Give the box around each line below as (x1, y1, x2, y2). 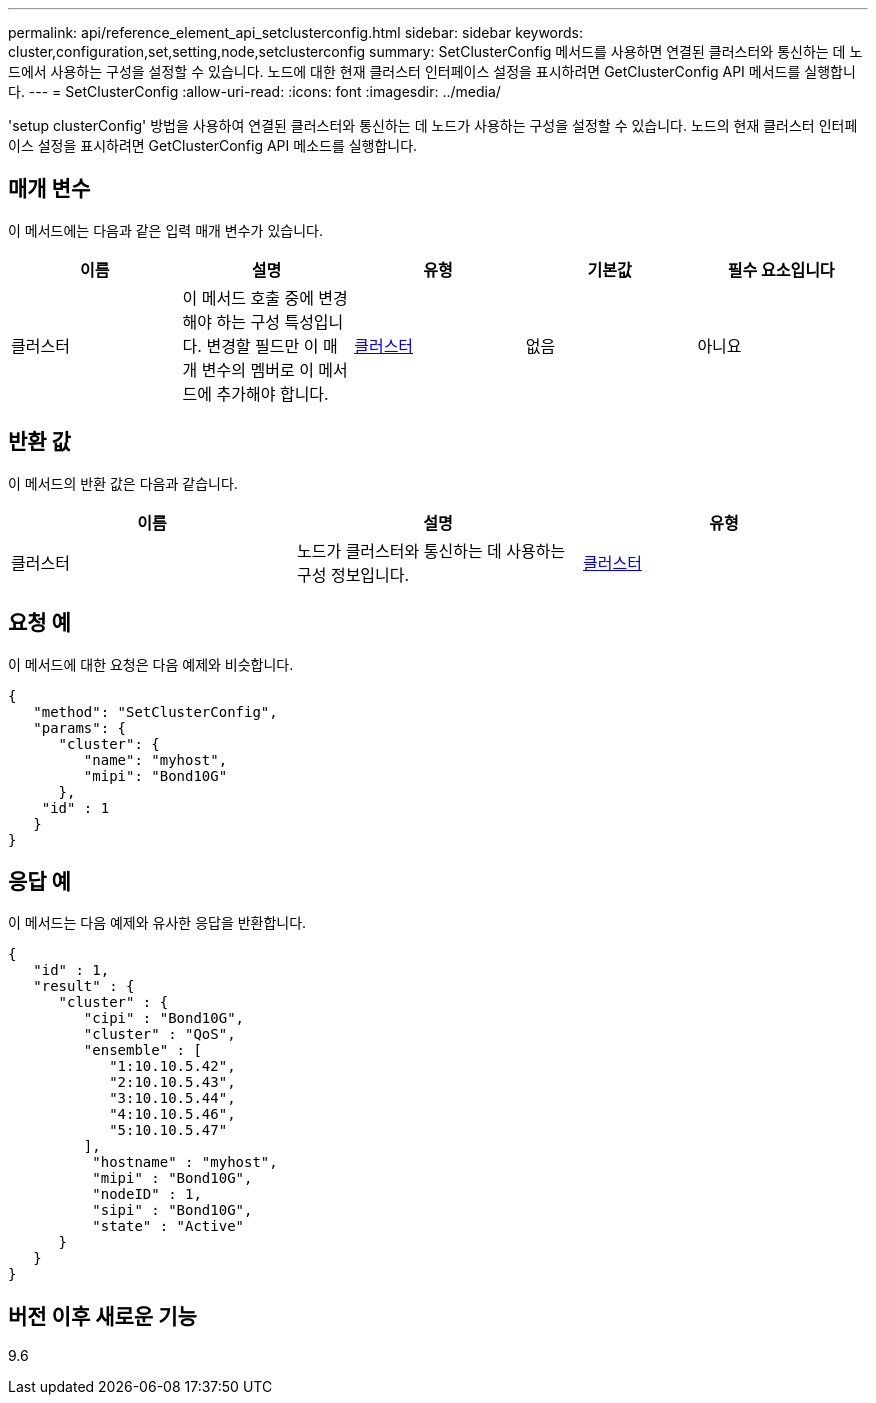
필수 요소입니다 (727, 259, 835, 280)
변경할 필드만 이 (206, 335, 319, 356)
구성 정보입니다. (296, 564, 410, 585)
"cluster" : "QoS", (83, 1026, 236, 1043)
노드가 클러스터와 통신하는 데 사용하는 (296, 540, 566, 561)
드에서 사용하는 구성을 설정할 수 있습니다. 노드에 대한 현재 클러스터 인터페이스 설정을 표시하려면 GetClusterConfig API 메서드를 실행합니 (8, 63, 856, 80)
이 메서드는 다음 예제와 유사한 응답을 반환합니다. (8, 914, 307, 932)
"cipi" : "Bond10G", (83, 1010, 245, 1027)
